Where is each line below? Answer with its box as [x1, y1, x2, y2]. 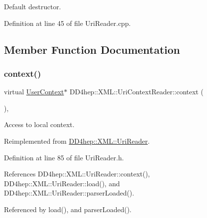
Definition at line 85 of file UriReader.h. [4, 152, 124, 162]
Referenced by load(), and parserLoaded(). [4, 204, 131, 214]
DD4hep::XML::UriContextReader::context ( [69, 87, 204, 97]
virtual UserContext [4, 87, 64, 97]
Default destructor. [4, 1, 61, 11]
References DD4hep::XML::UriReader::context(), [4, 169, 150, 179]
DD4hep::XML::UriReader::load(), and [4, 178, 120, 188]
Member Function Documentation [4, 42, 181, 57]
